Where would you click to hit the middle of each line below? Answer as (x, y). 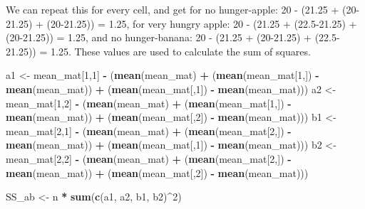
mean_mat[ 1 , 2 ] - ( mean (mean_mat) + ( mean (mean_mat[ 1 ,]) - (149, 103)
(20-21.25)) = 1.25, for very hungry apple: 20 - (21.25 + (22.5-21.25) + (202, 23)
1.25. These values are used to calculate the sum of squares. (180, 51)
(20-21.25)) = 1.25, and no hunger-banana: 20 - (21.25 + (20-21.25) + (159, 37)
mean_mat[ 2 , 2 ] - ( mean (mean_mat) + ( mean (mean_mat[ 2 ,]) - (149, 158)
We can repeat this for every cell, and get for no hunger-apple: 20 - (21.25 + (173, 9)
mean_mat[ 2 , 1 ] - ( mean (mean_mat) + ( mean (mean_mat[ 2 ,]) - (149, 130)
